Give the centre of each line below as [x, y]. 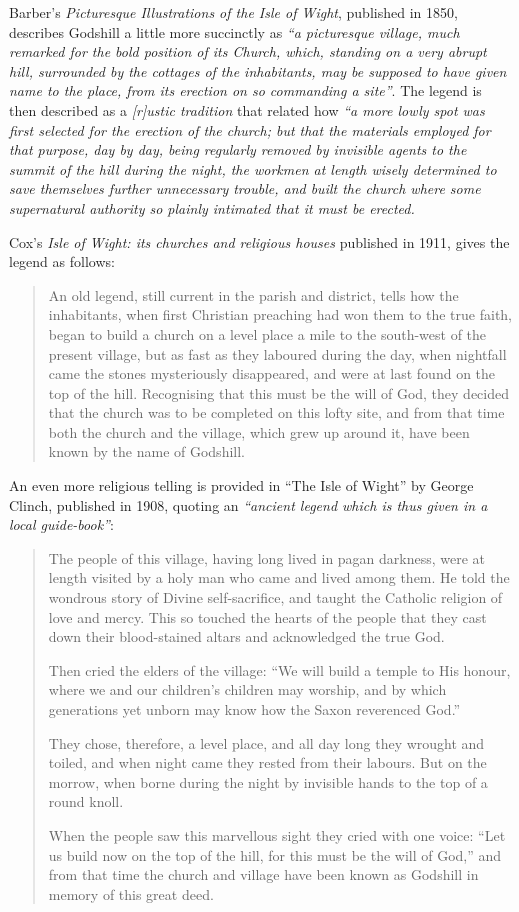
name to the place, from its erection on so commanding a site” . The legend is [245, 90]
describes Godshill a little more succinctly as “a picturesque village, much [234, 31]
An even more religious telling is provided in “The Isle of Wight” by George [241, 485]
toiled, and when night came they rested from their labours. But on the [267, 762]
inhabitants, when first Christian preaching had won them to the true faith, [280, 314]
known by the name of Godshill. [146, 451]
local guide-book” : [61, 524]
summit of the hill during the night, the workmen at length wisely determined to [253, 168]
